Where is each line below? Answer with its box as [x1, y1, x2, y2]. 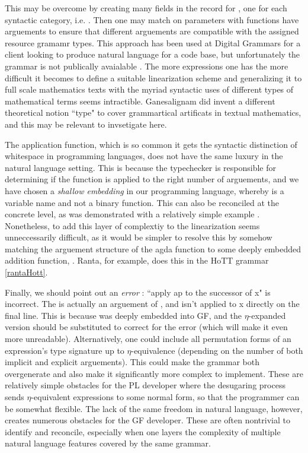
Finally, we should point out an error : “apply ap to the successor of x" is [5, 286, 271, 298]
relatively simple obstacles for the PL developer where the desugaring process [5, 379, 285, 391]
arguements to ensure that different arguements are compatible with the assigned [5, 25, 299, 37]
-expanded [248, 309, 286, 321]
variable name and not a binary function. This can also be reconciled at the [5, 196, 280, 208]
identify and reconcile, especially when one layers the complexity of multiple [5, 425, 281, 438]
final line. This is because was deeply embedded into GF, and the [5, 309, 242, 321]
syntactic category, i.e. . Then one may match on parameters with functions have [5, 13, 299, 26]
